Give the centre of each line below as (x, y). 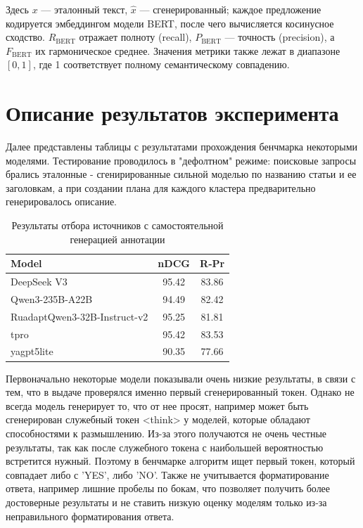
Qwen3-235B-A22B (52, 298)
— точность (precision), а (280, 37)
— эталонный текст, (84, 9)
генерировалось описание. (62, 201)
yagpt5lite (32, 351)
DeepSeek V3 (39, 282)
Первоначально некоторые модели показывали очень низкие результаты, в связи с (181, 378)
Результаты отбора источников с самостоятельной (117, 225)
